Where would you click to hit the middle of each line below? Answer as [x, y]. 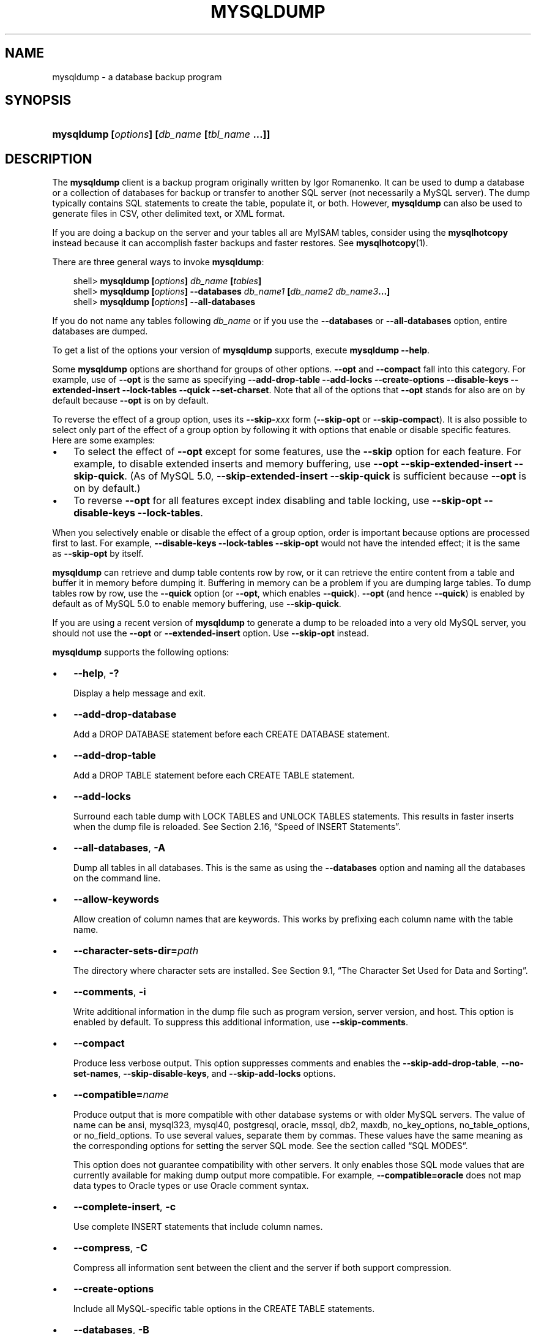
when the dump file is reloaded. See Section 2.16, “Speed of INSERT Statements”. [237, 827]
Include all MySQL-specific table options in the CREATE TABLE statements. [224, 1309]
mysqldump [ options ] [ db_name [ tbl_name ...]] [161, 134]
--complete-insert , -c [125, 1207]
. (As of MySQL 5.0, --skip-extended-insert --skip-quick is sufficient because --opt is [326, 476]
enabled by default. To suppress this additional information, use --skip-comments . [241, 1022]
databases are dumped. [100, 331]
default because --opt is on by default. [130, 401]
